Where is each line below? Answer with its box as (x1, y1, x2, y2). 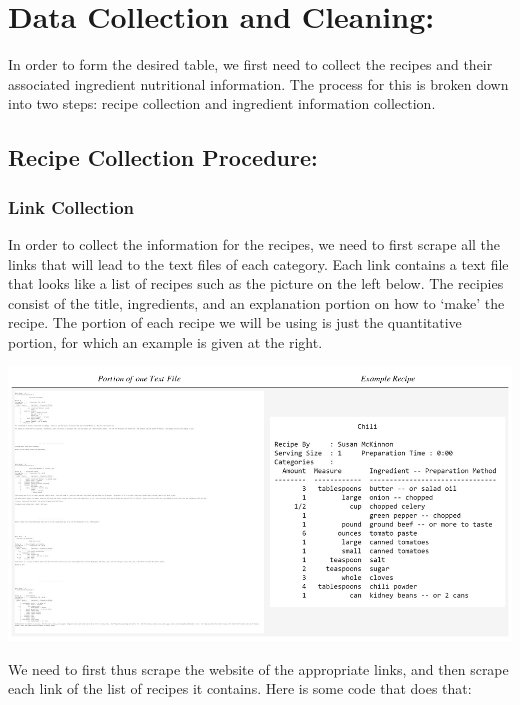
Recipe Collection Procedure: (8, 142, 318, 173)
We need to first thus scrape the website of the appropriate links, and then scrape (8, 658, 509, 679)
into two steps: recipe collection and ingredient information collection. (8, 93, 436, 114)
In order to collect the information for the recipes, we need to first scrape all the (8, 233, 501, 254)
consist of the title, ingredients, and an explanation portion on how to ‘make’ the (8, 292, 505, 313)
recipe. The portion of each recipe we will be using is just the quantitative (8, 312, 462, 333)
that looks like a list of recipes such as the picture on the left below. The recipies (8, 273, 504, 294)
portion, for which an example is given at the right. (8, 331, 323, 352)
